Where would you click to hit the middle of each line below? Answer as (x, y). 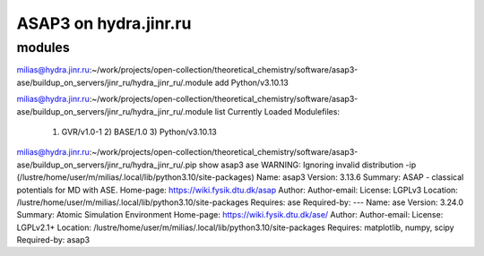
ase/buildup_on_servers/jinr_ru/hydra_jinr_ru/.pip (107, 165)
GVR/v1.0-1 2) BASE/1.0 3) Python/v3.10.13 (139, 132)
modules (43, 47)
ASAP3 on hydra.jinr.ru (104, 23)
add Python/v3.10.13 (251, 82)
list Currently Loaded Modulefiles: (277, 111)
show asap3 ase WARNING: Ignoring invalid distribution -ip (307, 165)
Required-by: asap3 (53, 240)
